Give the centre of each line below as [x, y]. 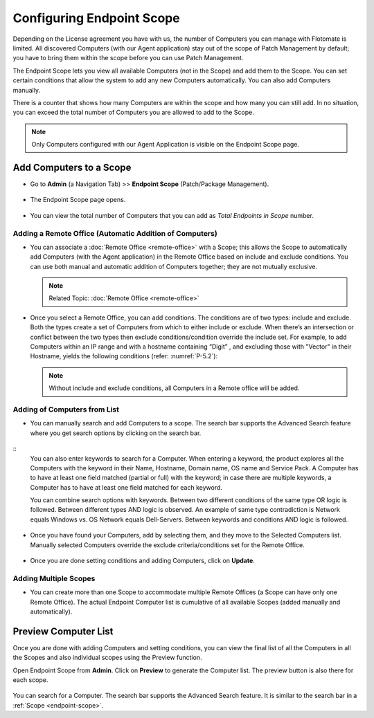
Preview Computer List [63, 631]
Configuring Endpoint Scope [96, 18]
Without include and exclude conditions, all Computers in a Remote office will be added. [174, 388]
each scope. [30, 680]
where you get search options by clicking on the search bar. [116, 433]
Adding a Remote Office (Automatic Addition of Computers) [115, 233]
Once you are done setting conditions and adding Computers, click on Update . [143, 561]
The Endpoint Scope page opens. [78, 200]
